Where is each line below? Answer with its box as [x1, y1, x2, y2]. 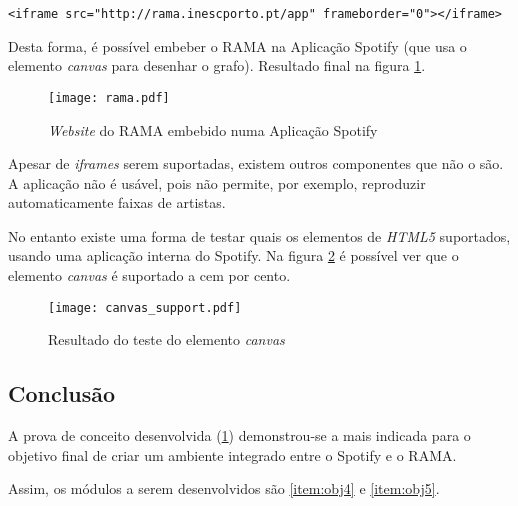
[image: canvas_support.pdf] [48, 300, 242, 315]
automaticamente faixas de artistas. [8, 192, 226, 213]
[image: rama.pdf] [48, 90, 170, 105]
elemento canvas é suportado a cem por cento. [8, 265, 291, 286]
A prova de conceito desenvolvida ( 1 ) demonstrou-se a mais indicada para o [8, 425, 471, 446]
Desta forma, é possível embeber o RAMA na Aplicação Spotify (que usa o [8, 35, 467, 56]
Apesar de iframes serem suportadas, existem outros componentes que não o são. [8, 153, 504, 174]
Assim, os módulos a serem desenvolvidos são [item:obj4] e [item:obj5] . [8, 478, 440, 499]
